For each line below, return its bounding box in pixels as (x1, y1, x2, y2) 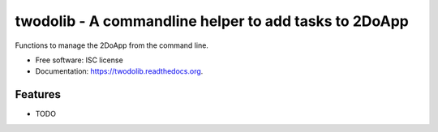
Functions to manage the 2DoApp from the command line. (15, 40, 208, 50)
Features (15, 87, 61, 101)
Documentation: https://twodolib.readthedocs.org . (35, 66, 204, 76)
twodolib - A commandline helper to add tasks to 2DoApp (15, 12, 409, 30)
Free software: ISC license (35, 55, 123, 65)
